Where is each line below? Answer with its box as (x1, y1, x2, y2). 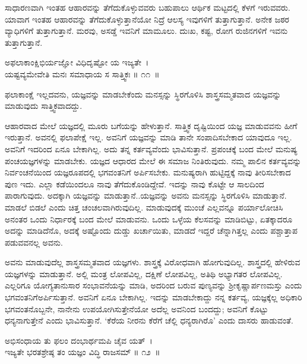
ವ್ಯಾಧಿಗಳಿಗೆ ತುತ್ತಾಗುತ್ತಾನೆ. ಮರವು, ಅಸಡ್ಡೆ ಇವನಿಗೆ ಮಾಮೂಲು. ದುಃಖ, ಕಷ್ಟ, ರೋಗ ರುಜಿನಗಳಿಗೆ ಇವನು (5, 24, 288, 37)
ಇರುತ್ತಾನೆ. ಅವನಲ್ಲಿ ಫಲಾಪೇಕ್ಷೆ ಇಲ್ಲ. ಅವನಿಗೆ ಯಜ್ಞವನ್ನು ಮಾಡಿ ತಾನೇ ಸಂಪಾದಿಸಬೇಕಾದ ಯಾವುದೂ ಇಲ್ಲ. (5, 131, 292, 143)
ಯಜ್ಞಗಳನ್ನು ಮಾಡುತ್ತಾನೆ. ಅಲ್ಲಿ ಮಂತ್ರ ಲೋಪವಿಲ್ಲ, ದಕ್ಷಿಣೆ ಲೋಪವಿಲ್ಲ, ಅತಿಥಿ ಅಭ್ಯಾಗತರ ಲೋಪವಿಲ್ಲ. (5, 267, 283, 280)
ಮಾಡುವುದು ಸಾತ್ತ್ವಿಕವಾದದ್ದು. (5, 99, 83, 112)
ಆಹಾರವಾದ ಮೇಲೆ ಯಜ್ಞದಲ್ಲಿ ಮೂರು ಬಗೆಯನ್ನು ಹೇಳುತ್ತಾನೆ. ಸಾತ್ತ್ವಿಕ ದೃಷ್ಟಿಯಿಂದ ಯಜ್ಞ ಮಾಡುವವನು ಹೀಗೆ (5, 119, 297, 131)
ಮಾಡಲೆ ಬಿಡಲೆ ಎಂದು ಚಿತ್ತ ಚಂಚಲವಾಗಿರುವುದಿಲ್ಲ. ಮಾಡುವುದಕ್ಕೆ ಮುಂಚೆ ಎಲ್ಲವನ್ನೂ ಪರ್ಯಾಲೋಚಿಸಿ (5, 200, 283, 213)
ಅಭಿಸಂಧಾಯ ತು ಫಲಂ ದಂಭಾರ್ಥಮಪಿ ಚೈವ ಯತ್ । (5, 334, 153, 346)
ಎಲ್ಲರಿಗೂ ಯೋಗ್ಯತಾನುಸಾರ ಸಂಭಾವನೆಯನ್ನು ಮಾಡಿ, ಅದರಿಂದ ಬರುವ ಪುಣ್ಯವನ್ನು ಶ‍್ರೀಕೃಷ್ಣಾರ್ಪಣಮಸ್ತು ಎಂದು (5, 279, 302, 291)
